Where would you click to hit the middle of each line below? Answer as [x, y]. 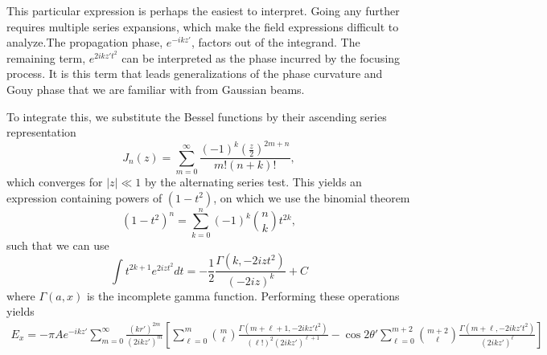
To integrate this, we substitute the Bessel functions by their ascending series [197, 116]
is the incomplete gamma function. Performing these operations [243, 295]
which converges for [55, 182]
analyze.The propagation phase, [85, 42]
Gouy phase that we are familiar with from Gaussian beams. [156, 89]
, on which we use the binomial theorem [312, 197]
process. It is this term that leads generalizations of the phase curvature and [195, 73]
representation [41, 132]
